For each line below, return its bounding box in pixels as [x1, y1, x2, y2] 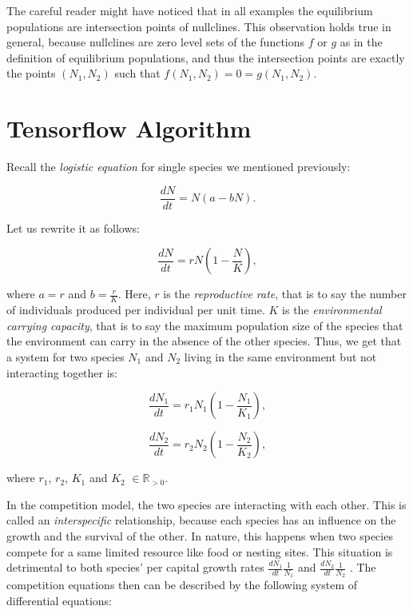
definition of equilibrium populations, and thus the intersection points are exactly [6, 49, 405, 66]
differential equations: [6, 592, 112, 608]
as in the [340, 34, 383, 50]
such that [114, 65, 161, 82]
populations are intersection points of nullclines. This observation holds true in [6, 18, 391, 34]
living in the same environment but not [184, 348, 377, 365]
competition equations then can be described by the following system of [6, 576, 358, 593]
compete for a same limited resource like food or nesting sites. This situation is [6, 543, 393, 560]
